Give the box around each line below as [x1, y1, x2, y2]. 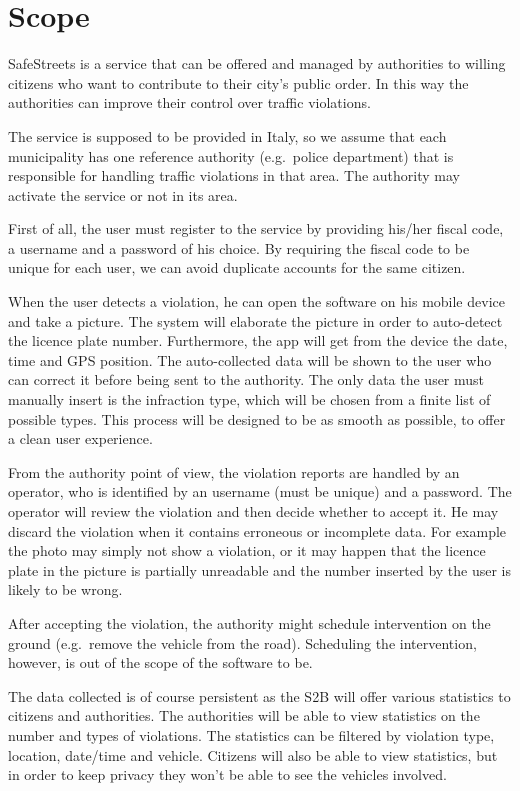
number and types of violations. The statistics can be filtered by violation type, [8, 724, 495, 745]
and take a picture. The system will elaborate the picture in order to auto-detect [8, 310, 503, 331]
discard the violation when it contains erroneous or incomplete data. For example [8, 520, 507, 541]
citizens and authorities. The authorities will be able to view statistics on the [8, 705, 480, 726]
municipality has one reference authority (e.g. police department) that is [8, 145, 454, 166]
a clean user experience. [8, 428, 153, 449]
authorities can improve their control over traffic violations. [8, 92, 371, 113]
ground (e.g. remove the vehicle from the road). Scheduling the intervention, [8, 632, 477, 653]
